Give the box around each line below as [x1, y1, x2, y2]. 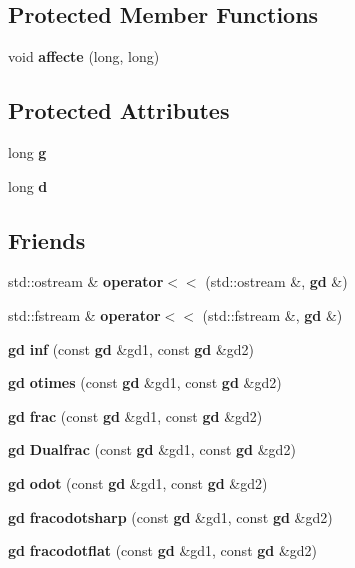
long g [8, 142, 47, 162]
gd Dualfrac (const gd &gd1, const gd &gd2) [8, 439, 296, 460]
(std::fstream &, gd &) [202, 304, 343, 325]
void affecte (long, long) [8, 46, 160, 67]
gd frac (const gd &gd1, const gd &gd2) [8, 405, 263, 426]
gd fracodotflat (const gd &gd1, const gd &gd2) [8, 540, 318, 561]
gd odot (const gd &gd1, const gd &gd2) [8, 472, 268, 493]
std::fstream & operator [8, 304, 161, 325]
